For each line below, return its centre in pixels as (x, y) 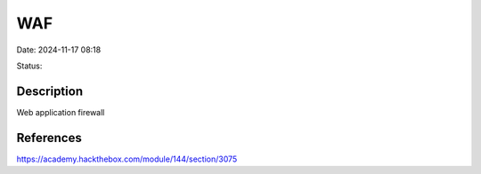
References (49, 138)
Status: (29, 66)
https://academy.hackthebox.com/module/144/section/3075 (127, 159)
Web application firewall (61, 112)
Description (50, 91)
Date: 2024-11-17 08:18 (59, 50)
